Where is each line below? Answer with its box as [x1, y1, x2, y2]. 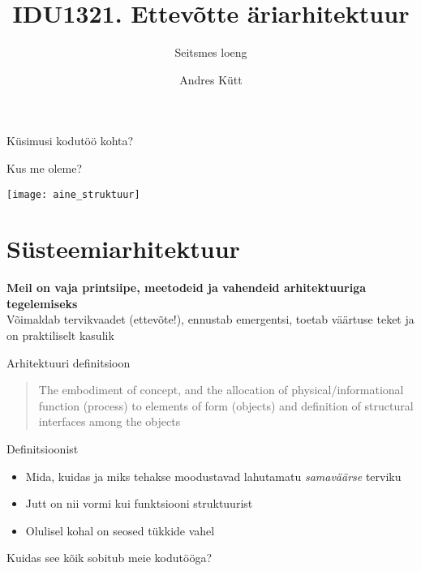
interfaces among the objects [38, 413, 181, 430]
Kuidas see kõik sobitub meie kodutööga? [6, 549, 213, 566]
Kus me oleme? [6, 159, 82, 176]
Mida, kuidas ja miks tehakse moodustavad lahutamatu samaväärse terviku [25, 467, 402, 484]
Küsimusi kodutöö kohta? [6, 132, 134, 149]
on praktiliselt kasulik [6, 327, 114, 344]
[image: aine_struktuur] [6, 188, 140, 200]
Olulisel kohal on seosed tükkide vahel [25, 522, 215, 539]
